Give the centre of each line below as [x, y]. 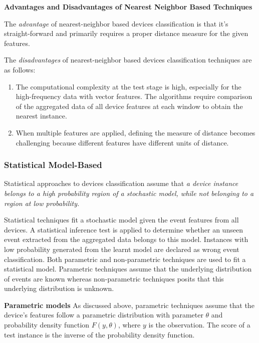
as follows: [20, 69]
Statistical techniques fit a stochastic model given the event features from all [121, 220]
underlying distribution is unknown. [59, 288]
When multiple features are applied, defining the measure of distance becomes [136, 132]
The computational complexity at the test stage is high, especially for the [128, 86]
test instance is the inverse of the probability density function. [99, 334]
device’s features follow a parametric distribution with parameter [104, 315]
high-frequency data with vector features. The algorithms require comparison [134, 96]
